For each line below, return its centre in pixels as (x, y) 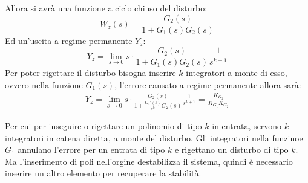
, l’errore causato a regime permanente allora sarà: (208, 84)
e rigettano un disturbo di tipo (231, 149)
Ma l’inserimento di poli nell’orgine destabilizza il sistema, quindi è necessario (149, 161)
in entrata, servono (247, 125)
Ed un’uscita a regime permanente (69, 40)
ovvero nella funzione (44, 84)
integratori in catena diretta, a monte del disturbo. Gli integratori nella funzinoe (154, 137)
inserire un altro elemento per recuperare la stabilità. (103, 173)
